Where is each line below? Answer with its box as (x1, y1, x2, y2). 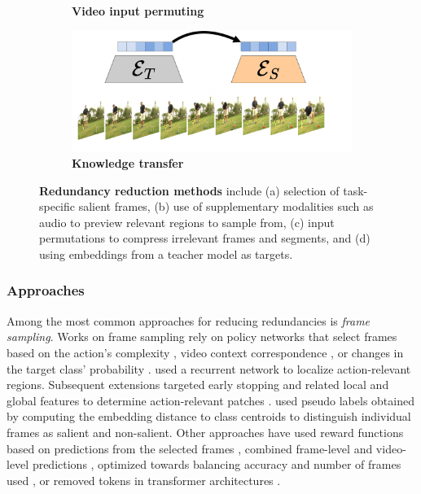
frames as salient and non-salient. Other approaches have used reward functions (7, 423, 404, 440)
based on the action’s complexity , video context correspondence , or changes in (7, 343, 404, 361)
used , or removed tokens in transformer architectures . (7, 471, 281, 488)
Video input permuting (72, 2, 204, 19)
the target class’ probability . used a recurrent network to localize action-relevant (7, 360, 411, 377)
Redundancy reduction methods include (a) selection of (39, 181, 340, 199)
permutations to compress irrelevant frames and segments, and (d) (39, 230, 371, 247)
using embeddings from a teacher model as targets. (39, 245, 293, 262)
